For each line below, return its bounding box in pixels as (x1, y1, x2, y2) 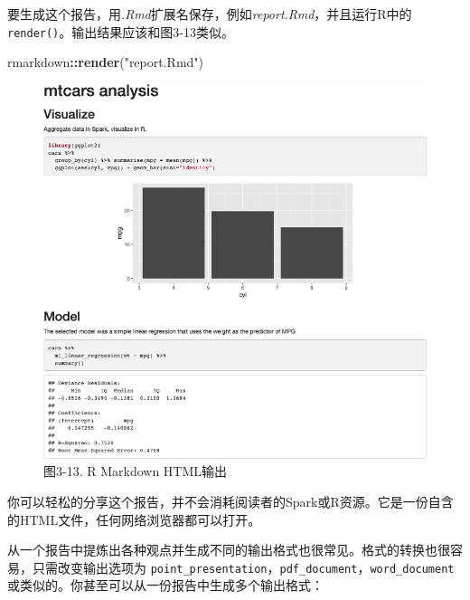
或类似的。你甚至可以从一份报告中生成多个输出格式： (7, 576, 324, 595)
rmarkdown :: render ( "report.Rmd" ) (7, 52, 204, 71)
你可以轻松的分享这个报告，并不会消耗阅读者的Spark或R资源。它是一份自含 (7, 492, 454, 511)
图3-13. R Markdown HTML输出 (43, 462, 228, 481)
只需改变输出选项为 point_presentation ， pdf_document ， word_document (32, 557, 455, 576)
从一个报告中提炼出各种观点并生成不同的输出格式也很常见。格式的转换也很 (7, 540, 450, 559)
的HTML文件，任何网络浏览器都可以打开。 (7, 510, 261, 529)
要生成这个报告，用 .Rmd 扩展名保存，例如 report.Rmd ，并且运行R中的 (7, 5, 412, 23)
